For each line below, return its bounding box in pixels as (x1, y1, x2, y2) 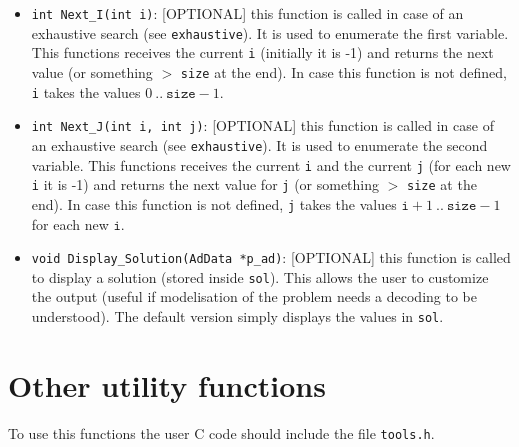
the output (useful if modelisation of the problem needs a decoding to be (31, 286, 477, 307)
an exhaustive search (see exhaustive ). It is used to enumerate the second (31, 134, 488, 155)
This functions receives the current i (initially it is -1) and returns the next (31, 42, 494, 63)
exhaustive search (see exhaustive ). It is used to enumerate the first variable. (31, 22, 509, 43)
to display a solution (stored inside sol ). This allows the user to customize (31, 266, 489, 287)
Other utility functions (8, 364, 326, 405)
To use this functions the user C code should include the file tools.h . (8, 422, 435, 443)
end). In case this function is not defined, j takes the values (31, 193, 397, 214)
